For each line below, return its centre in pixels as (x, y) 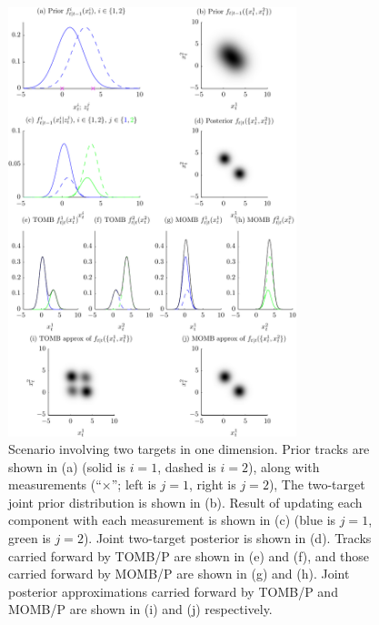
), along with (284, 466)
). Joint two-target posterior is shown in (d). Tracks (227, 538)
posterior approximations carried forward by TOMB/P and (173, 591)
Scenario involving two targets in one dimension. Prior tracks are (189, 449)
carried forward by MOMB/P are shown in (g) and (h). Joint (179, 574)
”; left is (134, 484)
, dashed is (187, 466)
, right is (212, 484)
